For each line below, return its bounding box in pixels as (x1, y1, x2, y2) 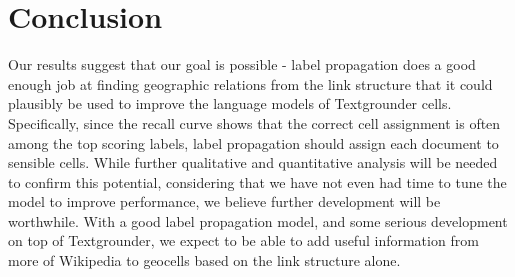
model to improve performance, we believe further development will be (8, 191, 441, 212)
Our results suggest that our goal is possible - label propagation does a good (8, 54, 476, 75)
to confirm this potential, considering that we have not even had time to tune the (8, 171, 507, 192)
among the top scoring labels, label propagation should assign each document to (8, 132, 499, 153)
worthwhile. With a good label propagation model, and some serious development (8, 210, 508, 231)
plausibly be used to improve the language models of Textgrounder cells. (8, 93, 452, 114)
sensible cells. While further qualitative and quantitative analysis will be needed (8, 152, 498, 173)
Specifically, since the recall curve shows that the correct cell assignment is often (8, 112, 501, 133)
